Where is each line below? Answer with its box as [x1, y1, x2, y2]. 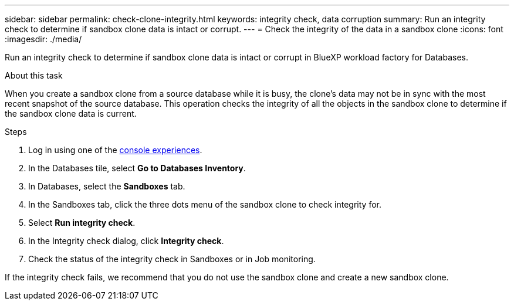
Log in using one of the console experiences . [28, 145, 202, 155]
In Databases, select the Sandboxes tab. [28, 181, 185, 191]
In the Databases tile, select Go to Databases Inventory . [28, 163, 246, 173]
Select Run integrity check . [28, 218, 136, 228]
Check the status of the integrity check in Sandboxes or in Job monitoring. [28, 254, 316, 264]
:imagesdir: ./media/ [5, 34, 82, 44]
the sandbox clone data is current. [5, 109, 137, 118]
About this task [5, 70, 63, 80]
